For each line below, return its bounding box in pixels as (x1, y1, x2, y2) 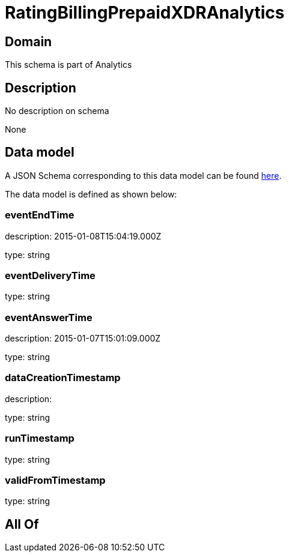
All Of (5, 516, 39, 532)
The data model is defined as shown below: (5, 188, 177, 199)
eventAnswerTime (5, 311, 93, 324)
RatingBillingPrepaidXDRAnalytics (5, 2, 285, 23)
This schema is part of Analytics (5, 59, 132, 70)
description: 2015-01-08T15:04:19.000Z (5, 230, 162, 241)
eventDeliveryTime (5, 269, 96, 282)
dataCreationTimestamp (5, 372, 121, 384)
